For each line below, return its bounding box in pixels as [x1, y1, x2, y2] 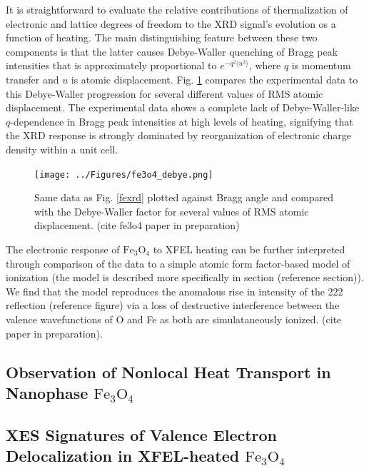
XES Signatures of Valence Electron [6, 423, 278, 445]
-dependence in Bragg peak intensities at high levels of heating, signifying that [10, 113, 353, 128]
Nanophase [6, 381, 89, 403]
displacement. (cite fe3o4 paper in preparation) [34, 218, 240, 233]
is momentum [291, 58, 351, 73]
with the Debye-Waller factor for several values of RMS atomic [34, 203, 309, 218]
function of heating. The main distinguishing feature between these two [6, 30, 318, 45]
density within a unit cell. [6, 141, 118, 156]
